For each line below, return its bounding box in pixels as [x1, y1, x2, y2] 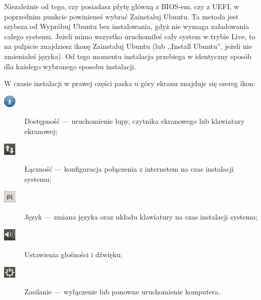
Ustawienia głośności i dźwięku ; [24, 249, 123, 260]
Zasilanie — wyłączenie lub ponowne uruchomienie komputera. [24, 286, 221, 297]
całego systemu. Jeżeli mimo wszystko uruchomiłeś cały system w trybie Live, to [4, 31, 255, 41]
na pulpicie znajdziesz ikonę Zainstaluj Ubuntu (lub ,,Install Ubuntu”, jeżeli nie [4, 41, 252, 51]
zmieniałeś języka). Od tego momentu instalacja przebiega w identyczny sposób [4, 50, 252, 61]
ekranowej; [24, 125, 57, 136]
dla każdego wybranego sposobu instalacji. [4, 61, 136, 71]
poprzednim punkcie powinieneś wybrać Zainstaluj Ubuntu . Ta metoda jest [4, 11, 239, 21]
